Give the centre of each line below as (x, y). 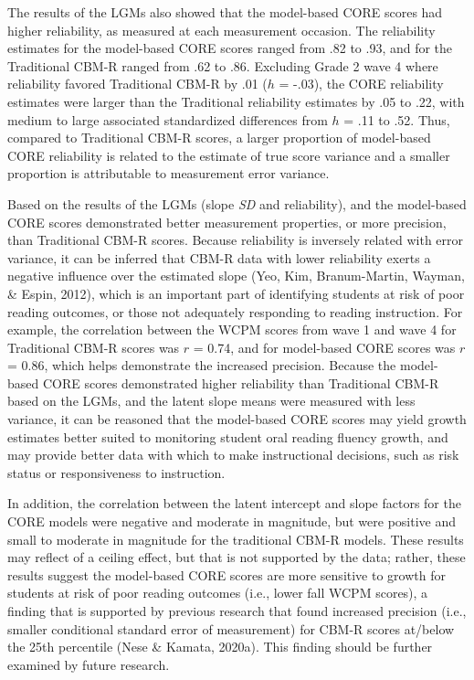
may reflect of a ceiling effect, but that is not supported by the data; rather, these (237, 557)
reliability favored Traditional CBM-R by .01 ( (137, 84)
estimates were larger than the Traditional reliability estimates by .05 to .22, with (236, 101)
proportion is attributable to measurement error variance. (169, 173)
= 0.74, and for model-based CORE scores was (324, 347)
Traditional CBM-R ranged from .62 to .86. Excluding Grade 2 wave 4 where (223, 65)
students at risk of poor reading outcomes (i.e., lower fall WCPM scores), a (218, 593)
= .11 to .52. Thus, (397, 119)
